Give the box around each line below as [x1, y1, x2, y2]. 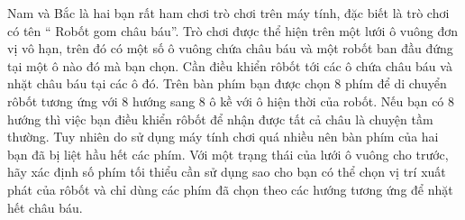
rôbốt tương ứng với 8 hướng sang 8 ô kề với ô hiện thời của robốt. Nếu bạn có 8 [7, 91, 455, 110]
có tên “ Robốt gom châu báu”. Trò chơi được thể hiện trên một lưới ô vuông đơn [7, 21, 458, 40]
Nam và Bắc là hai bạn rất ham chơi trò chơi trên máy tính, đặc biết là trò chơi [7, 4, 450, 22]
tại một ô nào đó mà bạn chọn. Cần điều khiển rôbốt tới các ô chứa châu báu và [7, 56, 452, 75]
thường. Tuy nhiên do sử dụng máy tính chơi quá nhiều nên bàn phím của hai [7, 127, 439, 146]
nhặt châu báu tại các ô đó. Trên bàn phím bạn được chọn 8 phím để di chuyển [7, 74, 447, 93]
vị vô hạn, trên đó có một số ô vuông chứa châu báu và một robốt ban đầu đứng [7, 39, 453, 58]
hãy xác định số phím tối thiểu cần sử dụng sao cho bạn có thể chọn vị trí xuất [7, 162, 446, 181]
